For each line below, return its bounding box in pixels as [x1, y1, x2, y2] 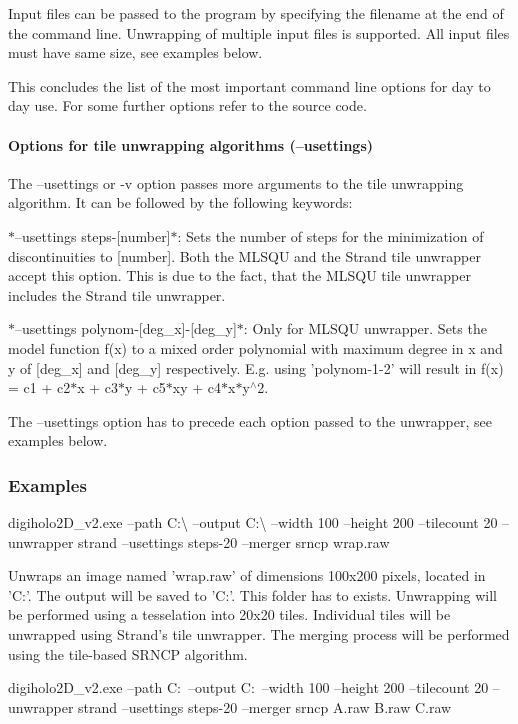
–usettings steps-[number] [15, 225, 171, 246]
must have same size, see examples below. [8, 42, 263, 63]
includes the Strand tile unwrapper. [8, 284, 226, 305]
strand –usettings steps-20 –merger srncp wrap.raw [78, 531, 390, 552]
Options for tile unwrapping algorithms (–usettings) [8, 134, 374, 155]
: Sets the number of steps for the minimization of [177, 225, 484, 246]
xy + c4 [172, 377, 222, 398]
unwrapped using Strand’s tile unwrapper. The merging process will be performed [8, 624, 510, 645]
